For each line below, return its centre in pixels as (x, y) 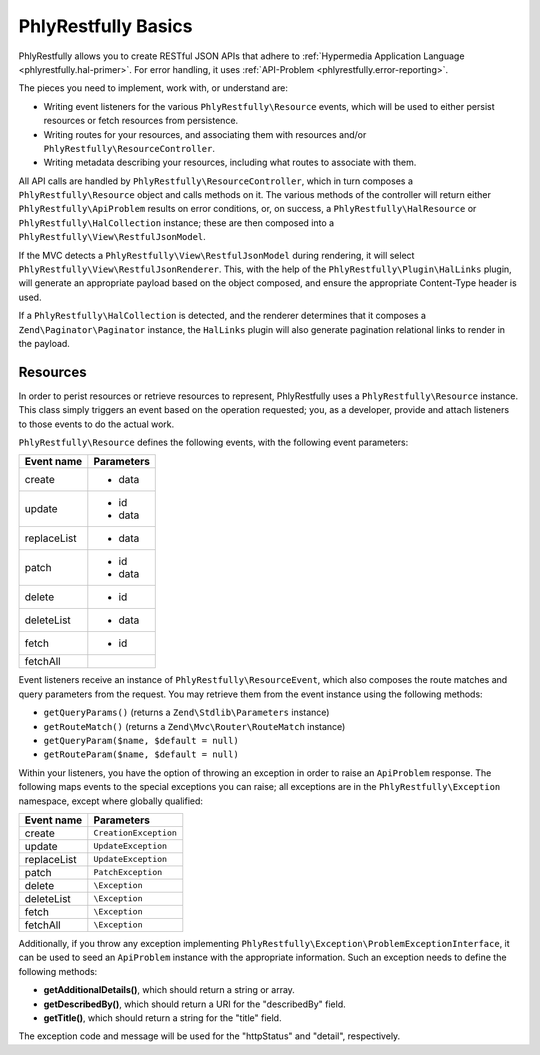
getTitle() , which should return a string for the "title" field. (162, 1017)
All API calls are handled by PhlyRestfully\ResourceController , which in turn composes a (216, 181)
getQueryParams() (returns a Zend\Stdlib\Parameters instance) (186, 712)
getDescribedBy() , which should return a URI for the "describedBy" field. (194, 1004)
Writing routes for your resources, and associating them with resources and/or (205, 134)
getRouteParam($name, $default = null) (141, 754)
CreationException (135, 833)
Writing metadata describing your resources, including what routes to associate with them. (230, 162)
